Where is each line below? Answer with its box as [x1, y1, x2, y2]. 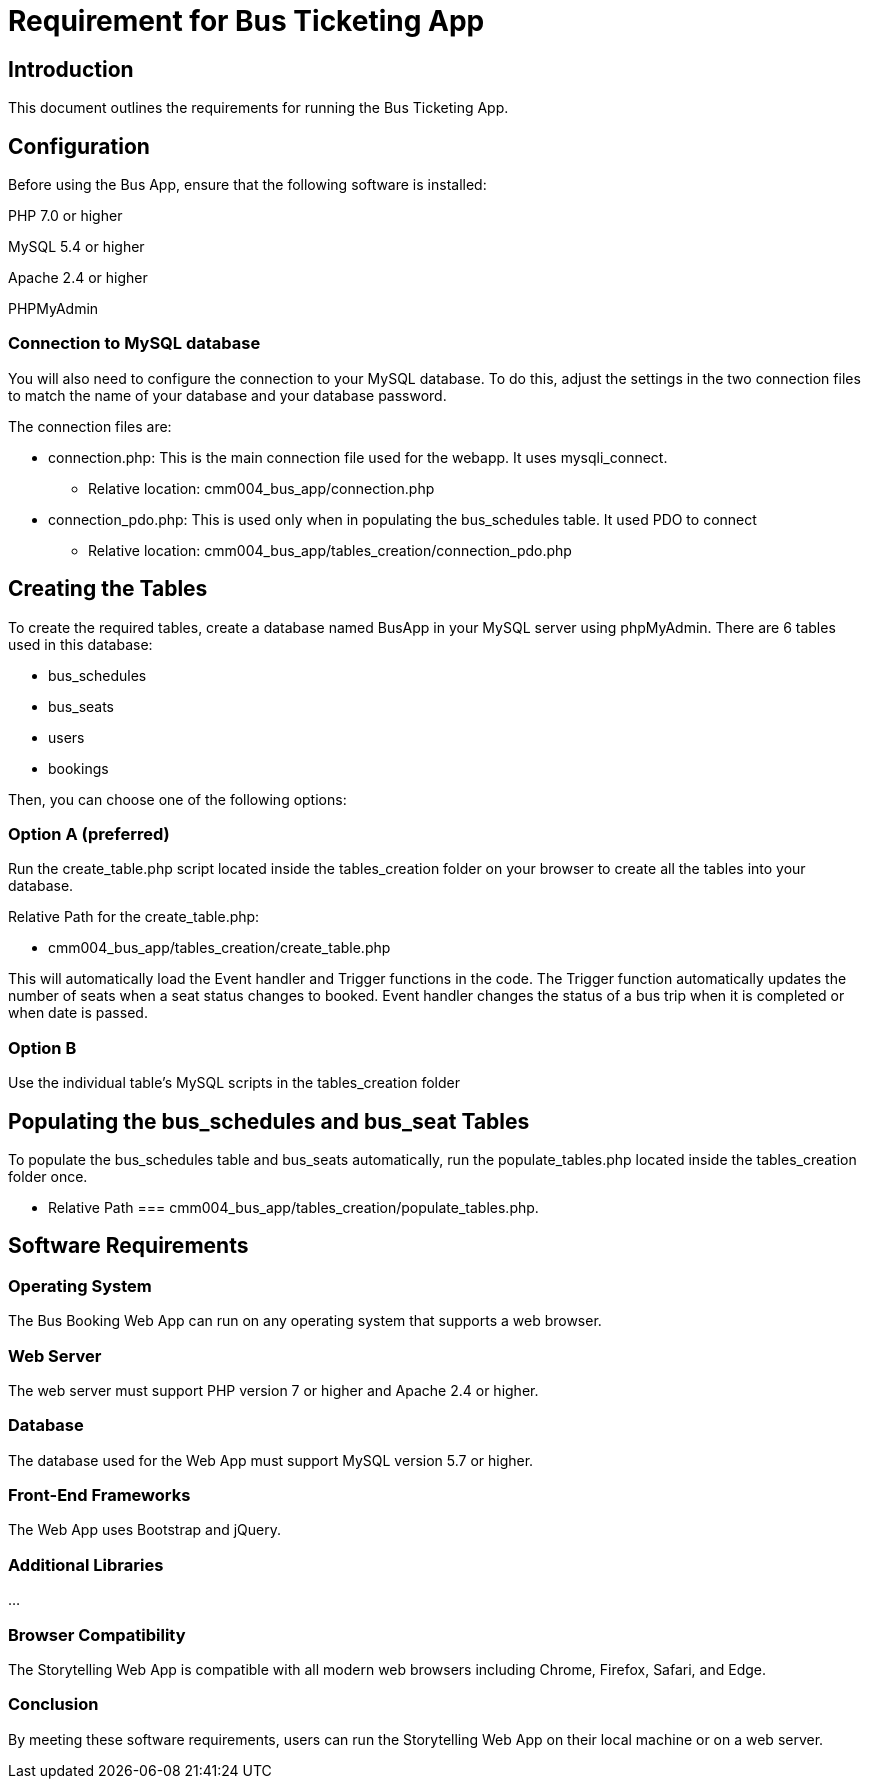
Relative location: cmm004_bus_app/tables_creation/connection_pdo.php [88, 541, 572, 559]
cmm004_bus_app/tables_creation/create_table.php [48, 939, 391, 957]
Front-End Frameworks [8, 1485, 191, 1506]
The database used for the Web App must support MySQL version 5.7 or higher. [8, 1451, 534, 1469]
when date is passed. [8, 1004, 148, 1022]
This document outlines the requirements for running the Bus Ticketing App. [8, 99, 509, 117]
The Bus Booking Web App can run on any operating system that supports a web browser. [8, 1312, 602, 1330]
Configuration [8, 133, 150, 159]
